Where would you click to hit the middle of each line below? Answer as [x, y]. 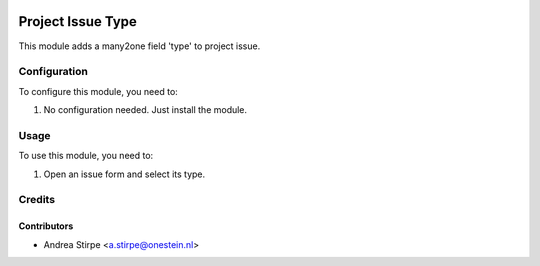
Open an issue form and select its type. [124, 174]
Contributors [46, 226]
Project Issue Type [77, 21]
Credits [36, 200]
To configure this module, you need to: [98, 91]
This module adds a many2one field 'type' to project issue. [139, 46]
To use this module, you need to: [86, 156]
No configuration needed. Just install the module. [145, 110]
